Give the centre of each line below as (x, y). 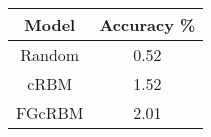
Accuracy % (147, 24)
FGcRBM (50, 112)
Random (50, 54)
